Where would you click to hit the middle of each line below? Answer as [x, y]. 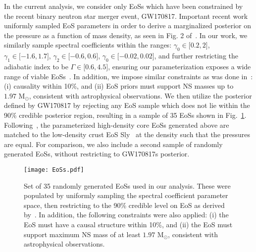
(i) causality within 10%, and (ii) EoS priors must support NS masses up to [119, 86]
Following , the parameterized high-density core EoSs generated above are [117, 125]
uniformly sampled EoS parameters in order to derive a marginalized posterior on [128, 25]
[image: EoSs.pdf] [54, 170]
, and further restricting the [196, 56]
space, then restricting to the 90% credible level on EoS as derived [124, 205]
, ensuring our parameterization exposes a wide [179, 66]
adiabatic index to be [36, 66]
